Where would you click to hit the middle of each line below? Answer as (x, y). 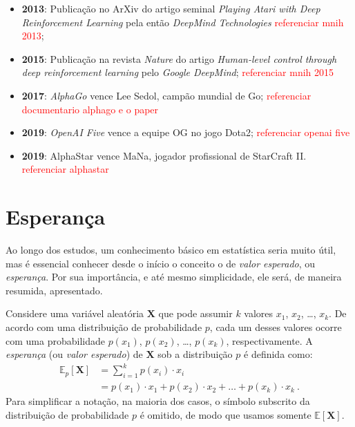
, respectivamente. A (269, 340)
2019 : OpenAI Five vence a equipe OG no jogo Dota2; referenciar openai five (186, 132)
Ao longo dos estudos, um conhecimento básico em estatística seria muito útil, (171, 250)
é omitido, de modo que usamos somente (226, 414)
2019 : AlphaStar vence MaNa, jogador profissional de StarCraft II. (164, 155)
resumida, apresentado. (54, 290)
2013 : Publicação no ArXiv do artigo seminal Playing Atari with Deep (171, 8)
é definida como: (278, 354)
